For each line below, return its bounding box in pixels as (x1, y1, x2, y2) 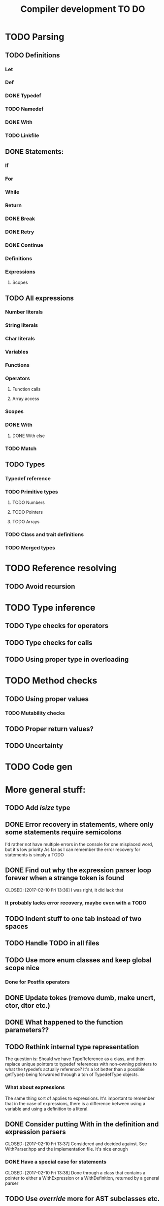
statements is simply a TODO (5, 851, 64, 857)
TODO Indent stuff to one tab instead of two (5, 914, 142, 923)
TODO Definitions (5, 51, 60, 59)
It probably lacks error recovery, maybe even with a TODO (5, 899, 147, 906)
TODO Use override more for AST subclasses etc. (5, 1195, 160, 1203)
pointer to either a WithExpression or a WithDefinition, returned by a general (5, 1175, 160, 1181)
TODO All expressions (5, 294, 74, 302)
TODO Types (5, 460, 45, 468)
